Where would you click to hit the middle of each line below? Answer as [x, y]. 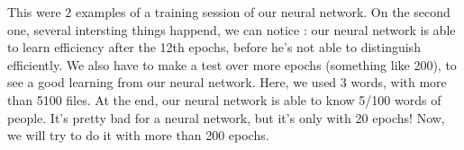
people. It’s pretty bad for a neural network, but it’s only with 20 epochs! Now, [226, 117]
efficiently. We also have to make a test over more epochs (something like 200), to [232, 64]
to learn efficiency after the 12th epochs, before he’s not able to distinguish [214, 47]
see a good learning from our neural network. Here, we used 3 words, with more [227, 82]
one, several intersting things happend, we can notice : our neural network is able [232, 29]
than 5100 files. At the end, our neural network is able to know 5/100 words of [224, 99]
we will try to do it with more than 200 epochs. [138, 135]
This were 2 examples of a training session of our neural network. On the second [229, 12]
